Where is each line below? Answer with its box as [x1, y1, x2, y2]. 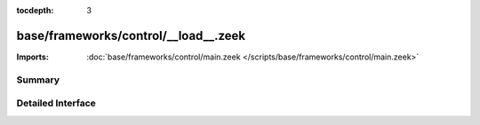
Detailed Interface [16, 98, 97, 110]
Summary [16, 74, 60, 86]
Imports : [16, 51, 49, 62]
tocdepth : [16, 5, 54, 15]
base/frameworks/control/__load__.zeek [16, 27, 246, 43]
